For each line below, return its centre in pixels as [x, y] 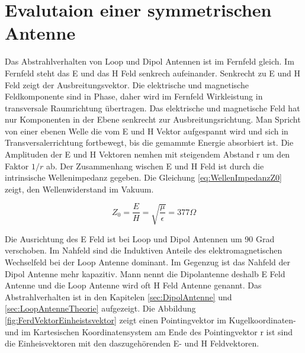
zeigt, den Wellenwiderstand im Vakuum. [79, 189]
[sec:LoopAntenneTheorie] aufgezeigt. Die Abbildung [100, 308]
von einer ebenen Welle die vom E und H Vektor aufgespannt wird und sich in [147, 131]
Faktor [17, 166]
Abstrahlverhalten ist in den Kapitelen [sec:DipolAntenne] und [118, 296]
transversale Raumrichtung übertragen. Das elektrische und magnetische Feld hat [152, 107]
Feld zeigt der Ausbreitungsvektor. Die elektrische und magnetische [127, 84]
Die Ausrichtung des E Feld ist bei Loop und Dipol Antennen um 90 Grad [140, 238]
